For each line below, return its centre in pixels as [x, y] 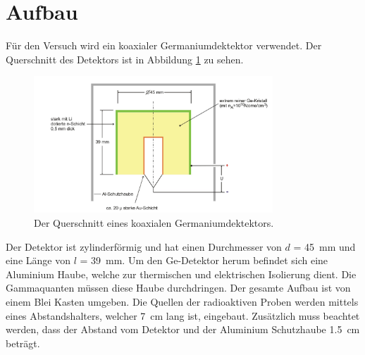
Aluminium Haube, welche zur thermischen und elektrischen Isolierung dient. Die [181, 274]
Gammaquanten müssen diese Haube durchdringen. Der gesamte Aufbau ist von [178, 288]
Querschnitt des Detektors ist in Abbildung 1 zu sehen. [125, 59]
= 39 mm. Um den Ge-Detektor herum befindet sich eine [204, 260]
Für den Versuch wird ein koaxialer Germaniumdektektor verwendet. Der [164, 45]
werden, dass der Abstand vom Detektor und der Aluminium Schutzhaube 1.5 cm [183, 329]
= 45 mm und [324, 246]
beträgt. [23, 343]
